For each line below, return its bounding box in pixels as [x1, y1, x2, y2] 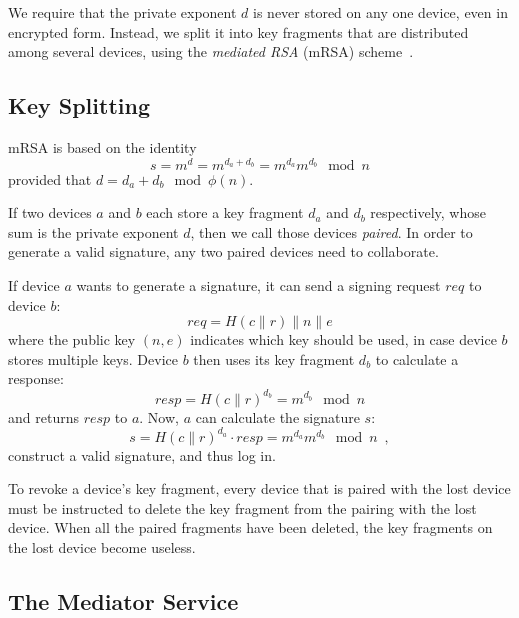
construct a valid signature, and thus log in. [8, 444, 276, 465]
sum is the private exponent [8, 221, 179, 242]
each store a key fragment [146, 202, 304, 223]
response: [8, 368, 64, 389]
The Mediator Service [8, 585, 239, 616]
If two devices [8, 202, 92, 223]
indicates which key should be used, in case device [190, 329, 497, 350]
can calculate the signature [195, 406, 360, 427]
